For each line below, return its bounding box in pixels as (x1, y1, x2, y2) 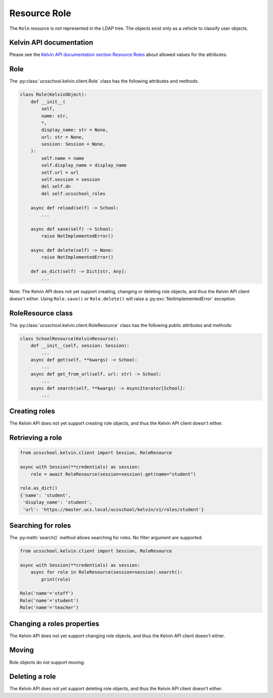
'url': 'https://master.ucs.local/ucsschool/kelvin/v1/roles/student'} (23, 506, 204, 513)
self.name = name (41, 155, 84, 161)
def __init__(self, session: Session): (30, 343, 130, 349)
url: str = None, (41, 134, 84, 140)
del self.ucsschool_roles (41, 191, 106, 197)
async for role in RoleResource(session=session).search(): (30, 569, 183, 575)
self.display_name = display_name (41, 162, 127, 168)
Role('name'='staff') (20, 590, 74, 596)
